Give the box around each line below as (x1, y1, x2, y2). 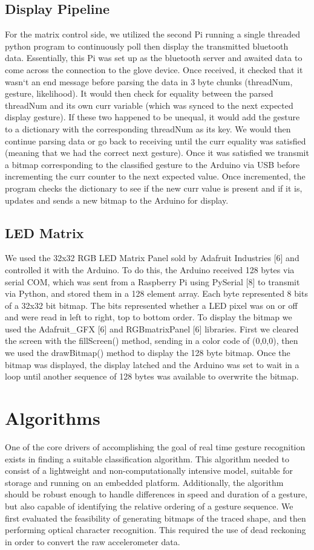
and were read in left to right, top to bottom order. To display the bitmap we (5, 311, 292, 323)
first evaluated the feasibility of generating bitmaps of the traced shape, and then (5, 511, 306, 524)
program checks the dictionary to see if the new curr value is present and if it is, (5, 181, 303, 194)
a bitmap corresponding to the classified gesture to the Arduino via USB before (5, 158, 300, 170)
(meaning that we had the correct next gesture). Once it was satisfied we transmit (5, 146, 309, 159)
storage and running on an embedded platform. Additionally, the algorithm (5, 476, 284, 488)
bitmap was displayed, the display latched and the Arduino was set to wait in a (5, 358, 299, 370)
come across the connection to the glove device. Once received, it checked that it (5, 63, 303, 76)
